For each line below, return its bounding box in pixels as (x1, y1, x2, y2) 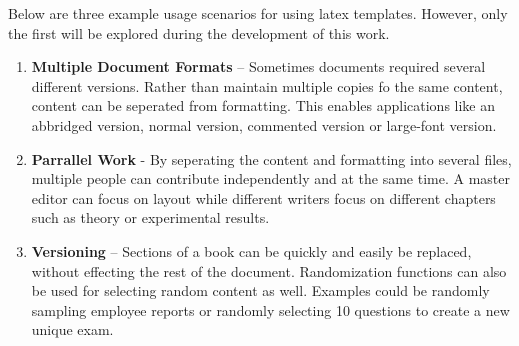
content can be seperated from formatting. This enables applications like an (31, 95, 495, 116)
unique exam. (31, 319, 114, 340)
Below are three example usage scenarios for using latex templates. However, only (8, 3, 508, 23)
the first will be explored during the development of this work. (8, 22, 390, 43)
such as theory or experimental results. (31, 207, 270, 228)
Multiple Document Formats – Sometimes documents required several (31, 56, 486, 77)
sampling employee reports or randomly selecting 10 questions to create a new (31, 299, 510, 320)
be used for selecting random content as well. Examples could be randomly (31, 280, 490, 301)
